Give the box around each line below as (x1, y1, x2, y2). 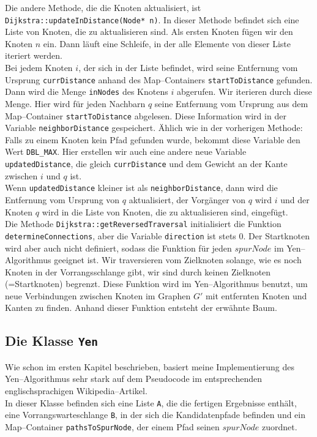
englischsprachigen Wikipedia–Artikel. (5, 384, 147, 397)
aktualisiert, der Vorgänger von (129, 193, 246, 206)
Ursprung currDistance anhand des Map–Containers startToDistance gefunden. (5, 73, 313, 86)
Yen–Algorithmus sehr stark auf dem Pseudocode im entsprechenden (5, 372, 262, 385)
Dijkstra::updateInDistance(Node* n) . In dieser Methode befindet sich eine (5, 13, 299, 26)
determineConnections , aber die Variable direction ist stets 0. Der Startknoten (5, 229, 310, 242)
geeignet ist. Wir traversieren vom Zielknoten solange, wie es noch (54, 253, 302, 266)
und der (280, 193, 310, 206)
